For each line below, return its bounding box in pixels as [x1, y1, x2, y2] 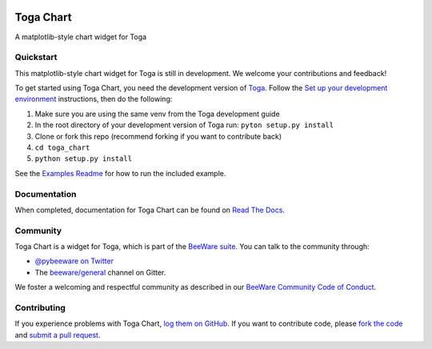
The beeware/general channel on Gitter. [34, 267, 166, 277]
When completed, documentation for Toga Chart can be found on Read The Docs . [14, 205, 286, 215]
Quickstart [14, 52, 58, 63]
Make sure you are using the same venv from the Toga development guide [34, 109, 280, 118]
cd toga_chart [34, 143, 90, 152]
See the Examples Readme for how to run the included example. [14, 168, 226, 178]
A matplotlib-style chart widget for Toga [14, 32, 147, 42]
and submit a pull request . [14, 330, 101, 339]
